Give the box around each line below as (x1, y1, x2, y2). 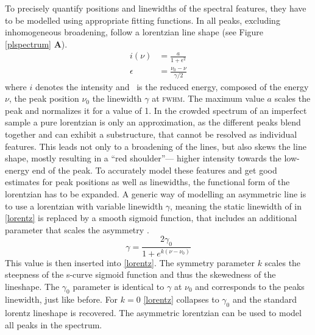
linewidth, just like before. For (5, 293, 118, 306)
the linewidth (92, 92, 142, 105)
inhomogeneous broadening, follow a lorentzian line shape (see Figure (5, 26, 264, 38)
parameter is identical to (73, 280, 165, 292)
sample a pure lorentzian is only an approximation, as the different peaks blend (5, 116, 301, 129)
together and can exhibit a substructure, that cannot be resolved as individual (5, 127, 297, 140)
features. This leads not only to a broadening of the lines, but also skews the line (5, 139, 306, 152)
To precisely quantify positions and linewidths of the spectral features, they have (5, 2, 306, 14)
